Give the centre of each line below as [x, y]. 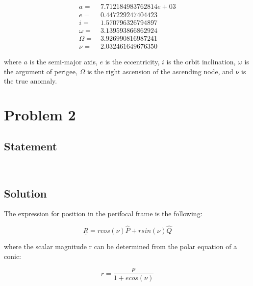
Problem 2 [40, 115]
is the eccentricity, [132, 62]
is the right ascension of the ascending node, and [160, 71]
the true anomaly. [31, 81]
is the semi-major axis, [63, 62]
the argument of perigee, [41, 71]
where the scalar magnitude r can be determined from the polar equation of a [121, 246]
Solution [25, 193]
